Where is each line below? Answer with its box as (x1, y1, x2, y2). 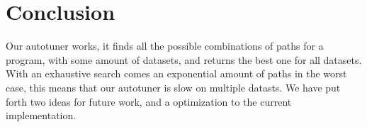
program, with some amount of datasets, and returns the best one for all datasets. (6, 52, 362, 67)
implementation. (6, 108, 77, 123)
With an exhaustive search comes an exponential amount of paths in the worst (6, 66, 347, 81)
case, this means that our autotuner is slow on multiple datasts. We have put (6, 79, 341, 94)
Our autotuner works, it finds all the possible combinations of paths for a (6, 38, 324, 53)
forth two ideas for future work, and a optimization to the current (6, 94, 292, 109)
